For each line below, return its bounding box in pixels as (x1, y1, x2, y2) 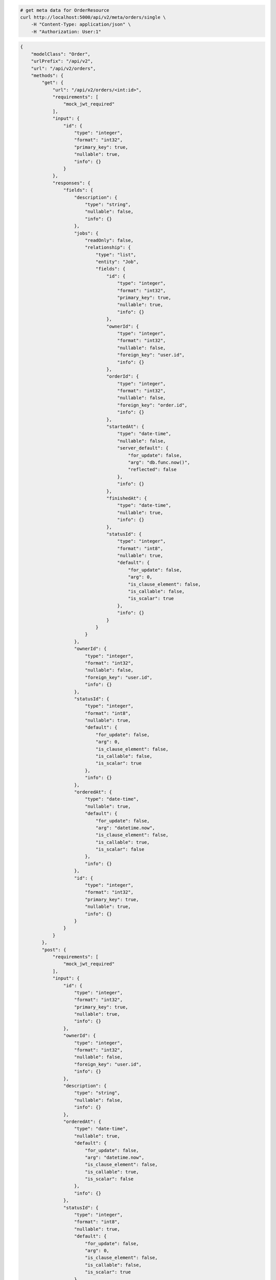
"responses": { (52, 180, 90, 186)
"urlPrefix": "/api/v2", (31, 58, 94, 64)
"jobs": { (74, 230, 99, 236)
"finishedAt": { (106, 495, 147, 501)
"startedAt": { (106, 424, 145, 430)
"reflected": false (128, 466, 177, 473)
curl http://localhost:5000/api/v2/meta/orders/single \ (20, 14, 166, 20)
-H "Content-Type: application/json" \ (31, 22, 131, 28)
